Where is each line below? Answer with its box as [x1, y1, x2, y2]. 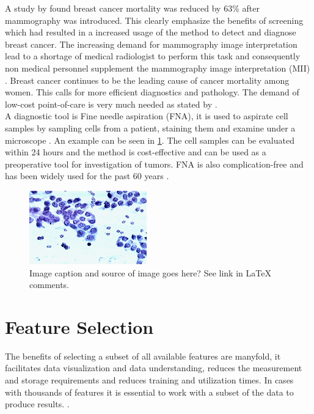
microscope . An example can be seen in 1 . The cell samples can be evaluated [5, 133, 294, 146]
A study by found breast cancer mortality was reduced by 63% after [5, 2, 260, 14]
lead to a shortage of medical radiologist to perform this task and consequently [5, 50, 301, 62]
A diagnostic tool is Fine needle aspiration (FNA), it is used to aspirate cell [5, 109, 288, 122]
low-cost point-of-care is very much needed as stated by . [5, 97, 217, 110]
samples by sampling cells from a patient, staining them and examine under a [5, 121, 296, 134]
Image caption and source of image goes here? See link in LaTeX [29, 266, 271, 279]
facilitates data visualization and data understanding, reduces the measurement [5, 361, 302, 374]
